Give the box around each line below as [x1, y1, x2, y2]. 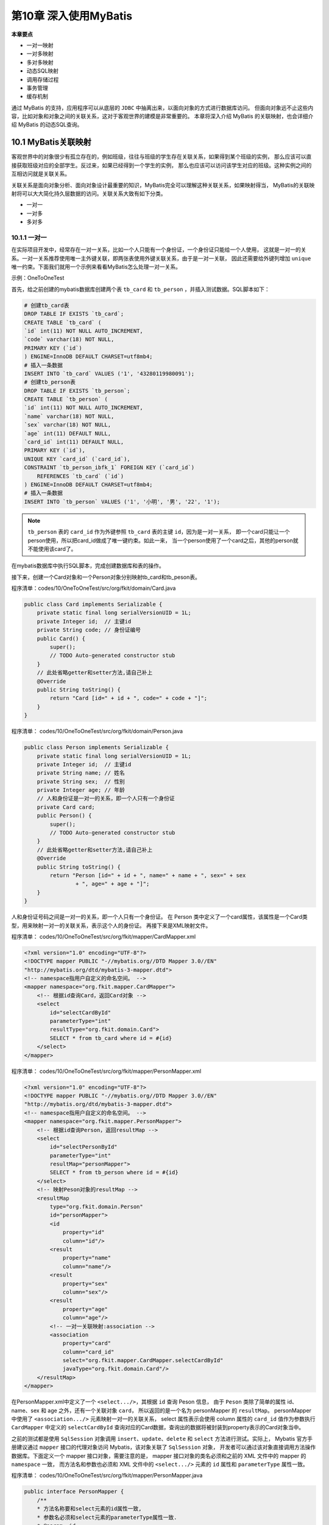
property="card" [62, 1340, 111, 1347]
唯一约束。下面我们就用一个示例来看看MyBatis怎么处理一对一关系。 [11, 263, 182, 271]
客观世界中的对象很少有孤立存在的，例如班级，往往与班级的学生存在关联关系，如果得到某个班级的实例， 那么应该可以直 [11, 153, 312, 160]
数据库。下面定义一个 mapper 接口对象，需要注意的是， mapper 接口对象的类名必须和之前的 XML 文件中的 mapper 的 [11, 1452, 306, 1459]
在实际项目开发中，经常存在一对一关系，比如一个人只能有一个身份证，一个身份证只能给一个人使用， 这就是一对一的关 [11, 246, 306, 253]
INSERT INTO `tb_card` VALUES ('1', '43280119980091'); [24, 370, 195, 377]
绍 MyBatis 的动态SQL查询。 [11, 121, 83, 128]
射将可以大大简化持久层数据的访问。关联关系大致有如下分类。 [11, 190, 166, 197]
